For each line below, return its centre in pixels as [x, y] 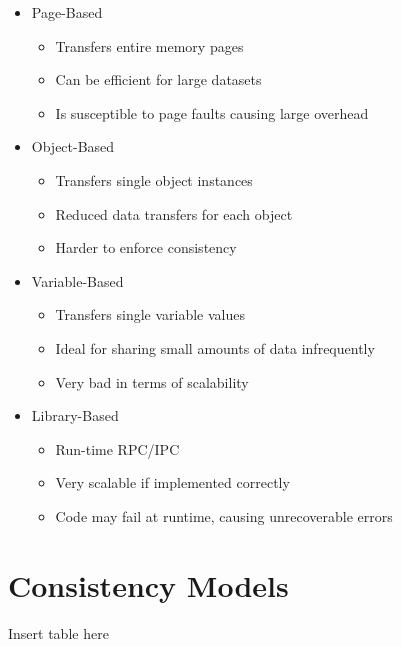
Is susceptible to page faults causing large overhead [212, 112]
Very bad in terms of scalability [152, 381]
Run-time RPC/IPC [117, 448]
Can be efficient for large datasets [158, 79]
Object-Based [73, 146]
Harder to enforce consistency [146, 247]
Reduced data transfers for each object [174, 213]
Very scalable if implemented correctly [172, 482]
